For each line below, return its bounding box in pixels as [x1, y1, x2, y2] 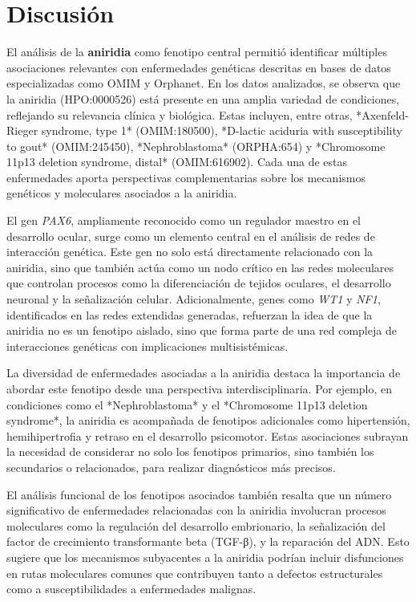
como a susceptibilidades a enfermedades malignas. [6, 580, 256, 597]
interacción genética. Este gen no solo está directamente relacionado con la [6, 243, 374, 260]
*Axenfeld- [356, 106, 409, 123]
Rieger [6, 122, 38, 139]
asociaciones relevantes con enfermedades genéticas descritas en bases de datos [6, 59, 391, 75]
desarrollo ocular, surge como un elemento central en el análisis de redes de [6, 227, 375, 244]
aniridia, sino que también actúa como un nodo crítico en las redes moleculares [6, 258, 394, 275]
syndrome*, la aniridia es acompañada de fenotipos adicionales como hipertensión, [6, 412, 410, 429]
